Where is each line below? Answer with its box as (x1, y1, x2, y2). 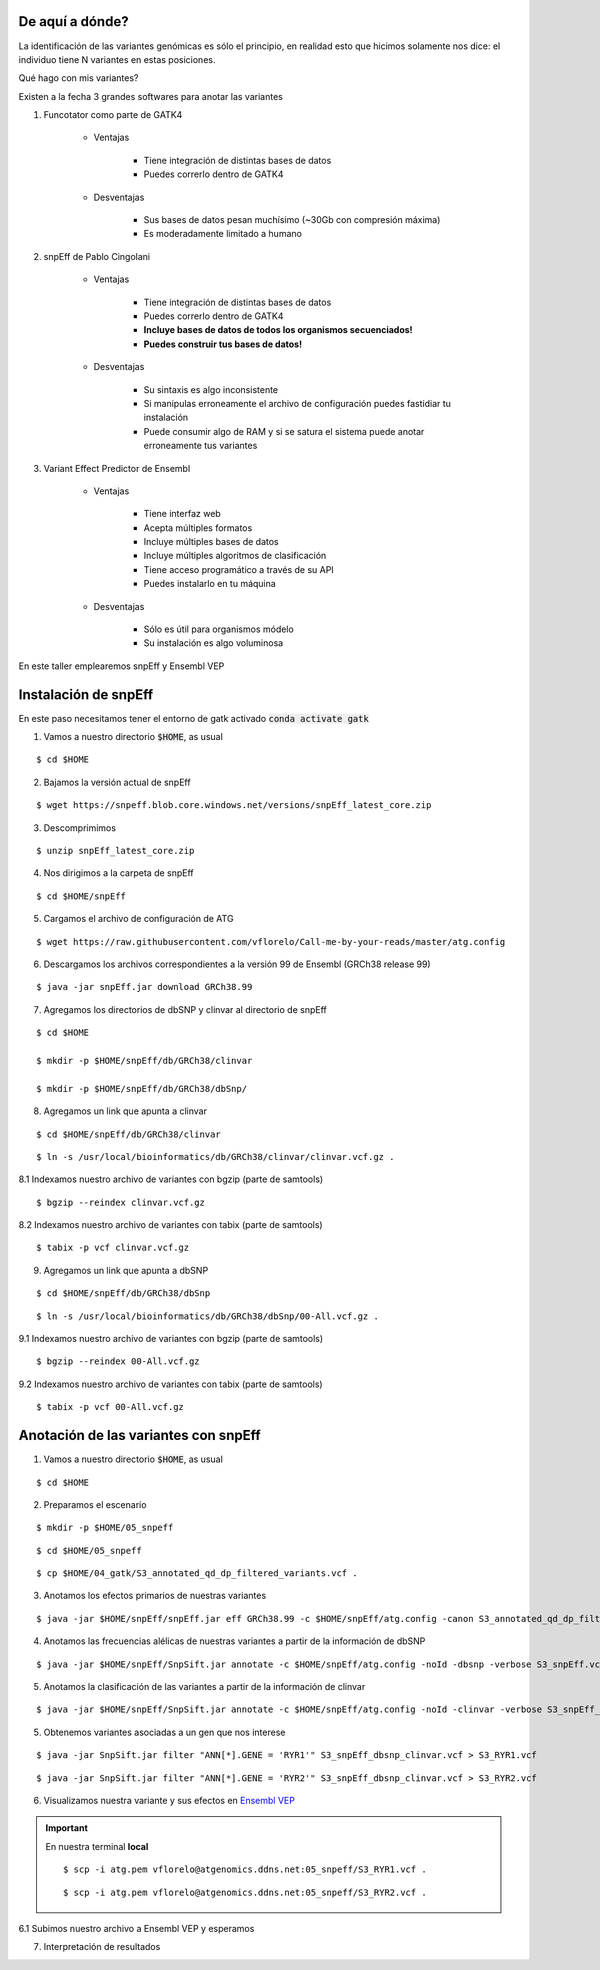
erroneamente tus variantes (143, 440, 258, 452)
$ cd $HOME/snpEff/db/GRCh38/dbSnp (36, 1288, 211, 1299)
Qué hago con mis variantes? (18, 72, 139, 84)
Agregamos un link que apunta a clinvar (43, 1105, 207, 1117)
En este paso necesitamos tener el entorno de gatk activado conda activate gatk (18, 712, 369, 724)
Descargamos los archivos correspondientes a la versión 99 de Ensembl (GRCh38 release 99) (43, 958, 431, 970)
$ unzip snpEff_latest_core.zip (36, 845, 195, 857)
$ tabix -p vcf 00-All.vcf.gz (36, 1401, 185, 1413)
